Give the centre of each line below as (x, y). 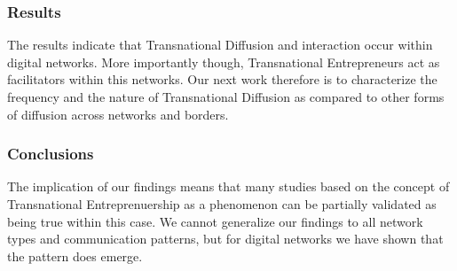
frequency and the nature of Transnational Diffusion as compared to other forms (226, 97)
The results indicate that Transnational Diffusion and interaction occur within (220, 45)
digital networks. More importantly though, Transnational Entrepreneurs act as (224, 62)
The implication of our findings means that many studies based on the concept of (228, 186)
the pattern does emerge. (75, 256)
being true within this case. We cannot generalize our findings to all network (215, 221)
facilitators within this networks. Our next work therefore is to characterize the (222, 79)
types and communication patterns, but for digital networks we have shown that (225, 239)
